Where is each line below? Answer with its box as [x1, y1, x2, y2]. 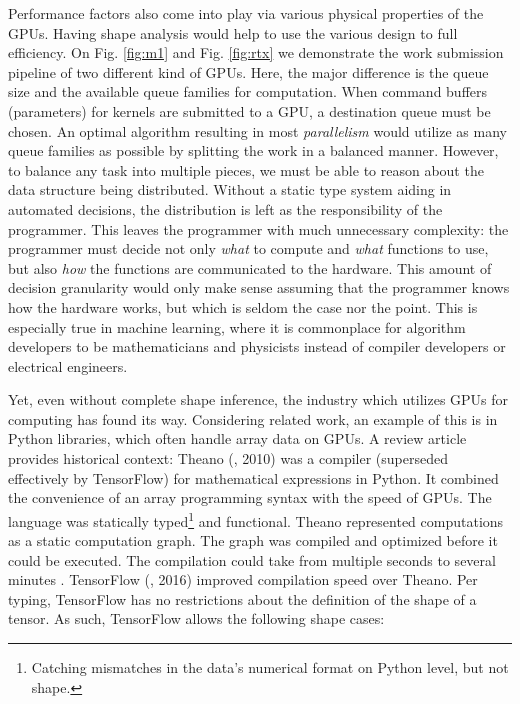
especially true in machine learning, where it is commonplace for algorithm [8, 316, 466, 337]
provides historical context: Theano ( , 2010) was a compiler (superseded [8, 448, 448, 469]
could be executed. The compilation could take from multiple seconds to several [8, 549, 496, 570]
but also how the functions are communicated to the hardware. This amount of [8, 257, 492, 278]
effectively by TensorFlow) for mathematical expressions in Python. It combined [8, 467, 499, 488]
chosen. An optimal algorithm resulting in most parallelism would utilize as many [8, 120, 507, 141]
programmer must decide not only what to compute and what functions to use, [8, 238, 489, 259]
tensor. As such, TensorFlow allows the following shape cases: [8, 608, 385, 629]
